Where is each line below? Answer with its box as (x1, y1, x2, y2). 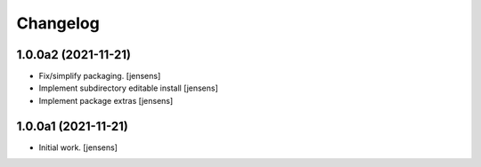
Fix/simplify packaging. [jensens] (38, 71, 161, 82)
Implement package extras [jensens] (38, 95, 174, 106)
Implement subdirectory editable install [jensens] (38, 83, 218, 93)
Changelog (16, 13, 100, 33)
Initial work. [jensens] (38, 142, 118, 153)
